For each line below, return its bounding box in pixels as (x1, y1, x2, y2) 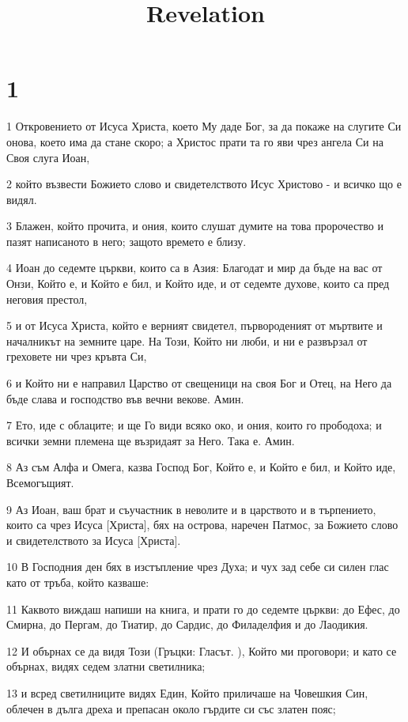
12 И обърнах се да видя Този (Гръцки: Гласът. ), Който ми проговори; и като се (6, 642, 397, 659)
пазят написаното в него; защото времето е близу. (6, 232, 247, 249)
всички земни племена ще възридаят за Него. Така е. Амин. (6, 432, 295, 448)
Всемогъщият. (6, 474, 74, 490)
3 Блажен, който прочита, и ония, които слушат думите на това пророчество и (6, 217, 383, 234)
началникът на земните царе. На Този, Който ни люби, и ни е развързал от (6, 332, 368, 349)
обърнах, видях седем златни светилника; (6, 658, 206, 675)
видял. (6, 191, 37, 207)
